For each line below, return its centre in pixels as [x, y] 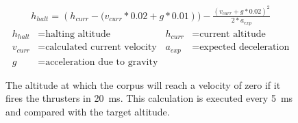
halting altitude [78, 34]
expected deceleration [245, 47]
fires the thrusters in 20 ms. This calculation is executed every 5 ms [149, 98]
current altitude [233, 34]
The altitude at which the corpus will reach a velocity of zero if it [143, 84]
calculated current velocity [101, 47]
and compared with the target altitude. [88, 111]
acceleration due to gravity [102, 62]
